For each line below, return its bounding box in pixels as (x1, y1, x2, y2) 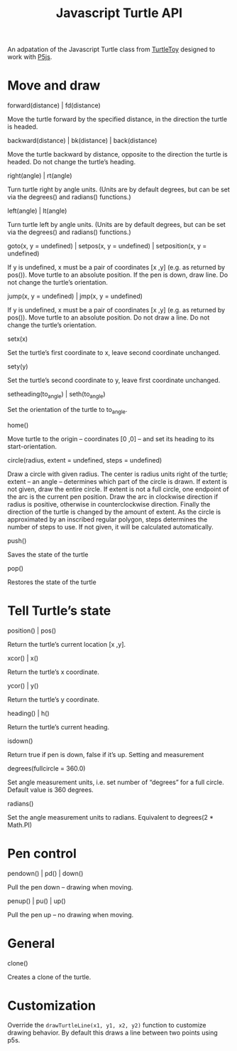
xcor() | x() (7, 653, 39, 662)
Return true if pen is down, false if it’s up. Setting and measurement (7, 750, 204, 759)
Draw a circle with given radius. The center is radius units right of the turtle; (7, 470, 228, 478)
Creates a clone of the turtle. (7, 973, 92, 981)
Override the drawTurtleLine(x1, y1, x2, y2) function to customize (7, 1021, 207, 1030)
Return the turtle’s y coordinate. (7, 695, 99, 704)
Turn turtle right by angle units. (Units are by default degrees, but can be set (7, 185, 231, 194)
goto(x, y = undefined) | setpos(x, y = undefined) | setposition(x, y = (7, 242, 207, 250)
